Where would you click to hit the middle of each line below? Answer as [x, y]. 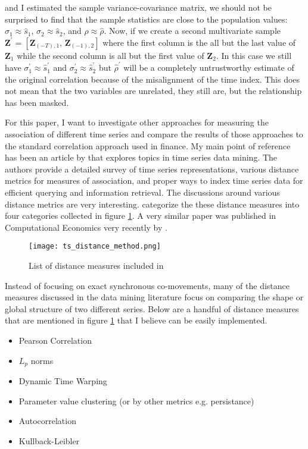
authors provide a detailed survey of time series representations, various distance [152, 169]
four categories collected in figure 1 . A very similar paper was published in [141, 216]
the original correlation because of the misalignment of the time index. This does [153, 79]
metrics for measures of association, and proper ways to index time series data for [154, 180]
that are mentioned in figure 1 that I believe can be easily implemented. [136, 320]
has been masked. [37, 102]
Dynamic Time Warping [63, 381]
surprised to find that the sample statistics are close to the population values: [146, 19]
